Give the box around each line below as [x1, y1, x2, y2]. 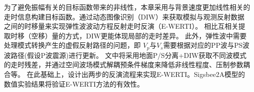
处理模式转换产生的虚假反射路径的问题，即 [4, 40, 141, 50]
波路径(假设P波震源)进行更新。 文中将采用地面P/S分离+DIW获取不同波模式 [4, 50, 247, 60]
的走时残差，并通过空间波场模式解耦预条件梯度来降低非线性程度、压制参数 [4, 59, 243, 70]
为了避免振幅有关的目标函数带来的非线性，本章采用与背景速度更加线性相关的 [4, 2, 250, 12]
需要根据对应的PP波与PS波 [163, 40, 250, 50]
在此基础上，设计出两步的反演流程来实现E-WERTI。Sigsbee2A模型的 [26, 69, 245, 79]
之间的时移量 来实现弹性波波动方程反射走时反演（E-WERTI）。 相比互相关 [4, 21, 239, 31]
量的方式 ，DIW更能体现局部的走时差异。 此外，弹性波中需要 [51, 30, 247, 40]
